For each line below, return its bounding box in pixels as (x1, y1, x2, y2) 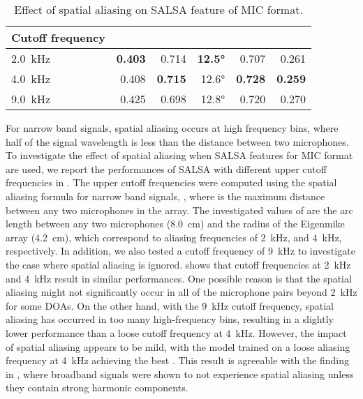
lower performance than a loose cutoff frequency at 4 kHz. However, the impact (6, 325, 347, 340)
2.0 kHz (11, 50, 51, 66)
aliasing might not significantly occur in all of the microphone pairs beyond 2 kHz (6, 285, 357, 299)
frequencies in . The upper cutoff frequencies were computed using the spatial (6, 175, 337, 190)
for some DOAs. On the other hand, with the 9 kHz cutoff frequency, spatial (6, 298, 334, 313)
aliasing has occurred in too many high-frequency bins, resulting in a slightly (6, 312, 334, 326)
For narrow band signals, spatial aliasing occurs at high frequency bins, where (6, 121, 339, 135)
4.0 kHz (11, 70, 51, 86)
